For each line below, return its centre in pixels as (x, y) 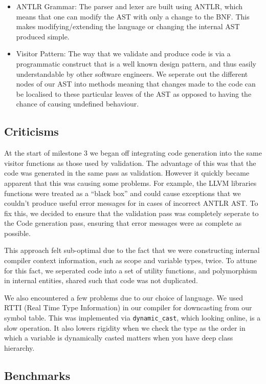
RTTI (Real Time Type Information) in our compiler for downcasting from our (128, 307)
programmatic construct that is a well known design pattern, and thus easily (136, 63)
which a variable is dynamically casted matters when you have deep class (119, 338)
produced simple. (43, 36)
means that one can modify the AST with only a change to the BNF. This (133, 16)
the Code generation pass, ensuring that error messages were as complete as (123, 223)
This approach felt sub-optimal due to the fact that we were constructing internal (132, 250)
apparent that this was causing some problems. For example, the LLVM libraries (130, 183)
